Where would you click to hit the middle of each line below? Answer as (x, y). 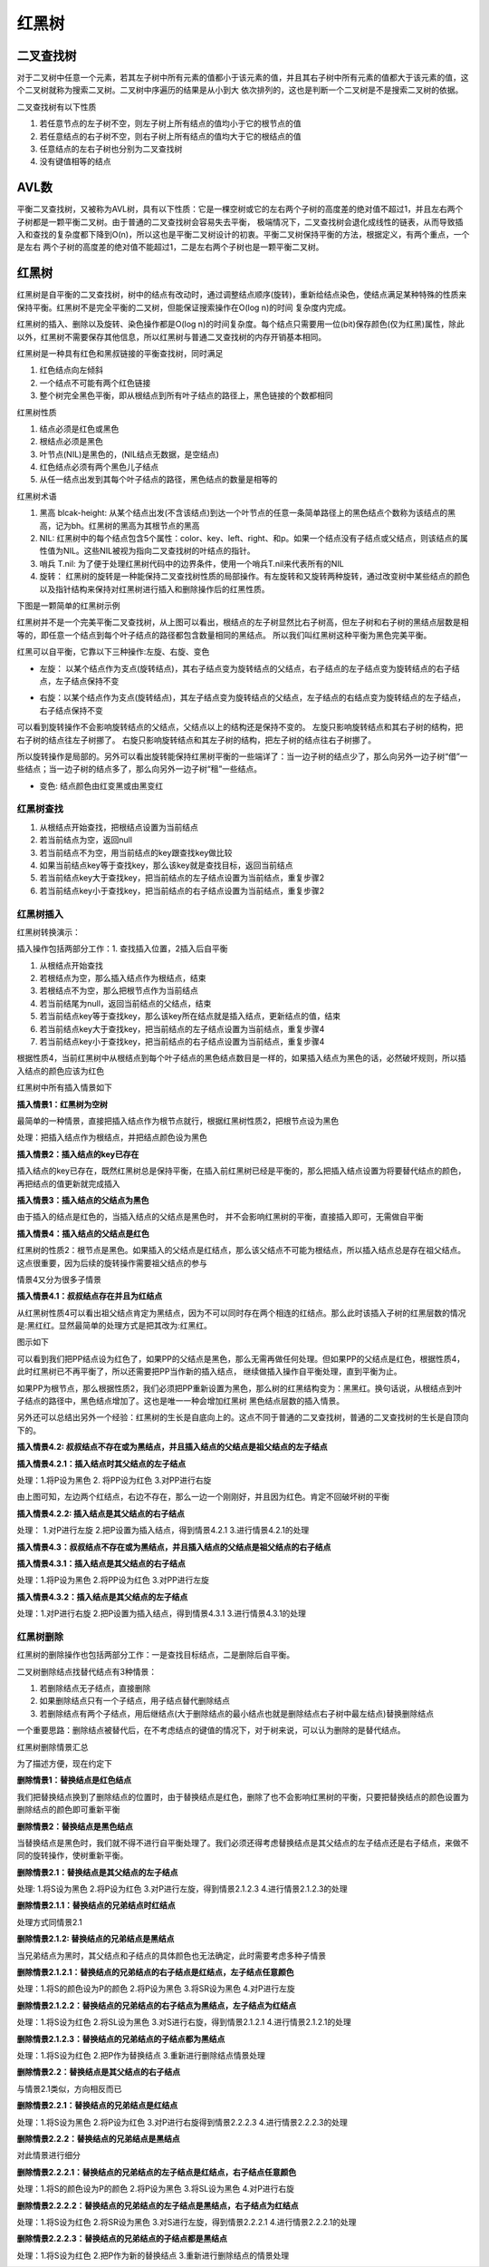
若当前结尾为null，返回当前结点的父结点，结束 (125, 1003)
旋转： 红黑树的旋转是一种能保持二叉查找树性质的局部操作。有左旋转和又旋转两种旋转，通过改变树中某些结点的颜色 (254, 577)
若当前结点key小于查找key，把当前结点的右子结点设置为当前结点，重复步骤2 (182, 890)
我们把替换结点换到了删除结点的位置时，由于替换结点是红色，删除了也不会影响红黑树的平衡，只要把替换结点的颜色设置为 (243, 1796)
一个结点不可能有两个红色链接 (95, 383)
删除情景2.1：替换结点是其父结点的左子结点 (97, 1872)
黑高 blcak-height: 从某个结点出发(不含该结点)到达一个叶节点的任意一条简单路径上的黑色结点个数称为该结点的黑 (248, 513)
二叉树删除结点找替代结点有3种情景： (87, 1671)
